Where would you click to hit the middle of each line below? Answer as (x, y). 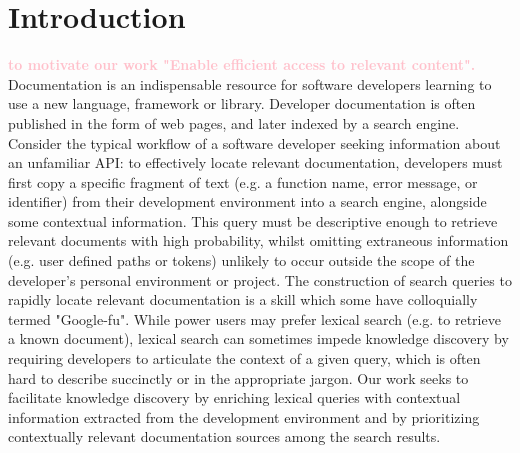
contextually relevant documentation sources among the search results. (224, 436)
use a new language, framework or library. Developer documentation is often (242, 103)
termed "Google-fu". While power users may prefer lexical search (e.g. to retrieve (254, 318)
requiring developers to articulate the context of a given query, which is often (244, 358)
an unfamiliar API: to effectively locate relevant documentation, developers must (255, 162)
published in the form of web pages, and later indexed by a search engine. (234, 122)
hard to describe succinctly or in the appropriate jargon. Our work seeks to (238, 377)
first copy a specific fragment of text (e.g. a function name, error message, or (243, 181)
